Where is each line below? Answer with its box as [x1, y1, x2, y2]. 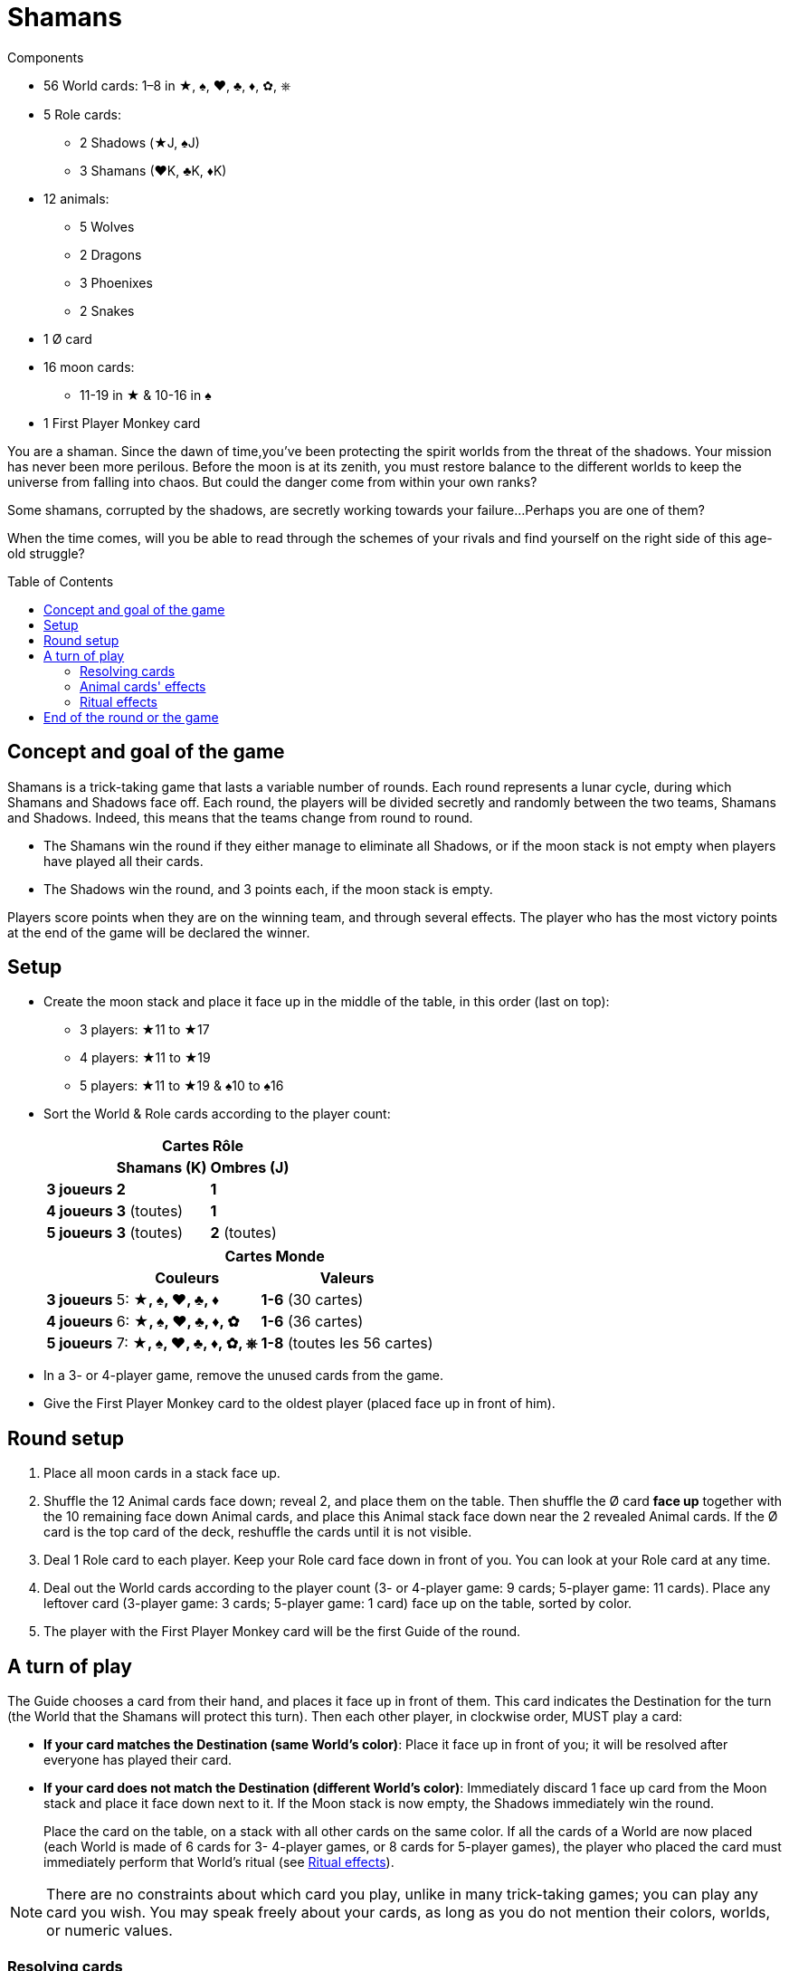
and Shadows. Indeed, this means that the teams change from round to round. [7, 809, 473, 825]
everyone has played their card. [43, 1752, 233, 1768]
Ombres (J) [210, 1158, 290, 1177]
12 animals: [43, 190, 109, 206]
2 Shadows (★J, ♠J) [80, 134, 200, 150]
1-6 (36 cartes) [261, 1312, 364, 1331]
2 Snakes [80, 302, 135, 319]
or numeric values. [46, 1921, 173, 1940]
